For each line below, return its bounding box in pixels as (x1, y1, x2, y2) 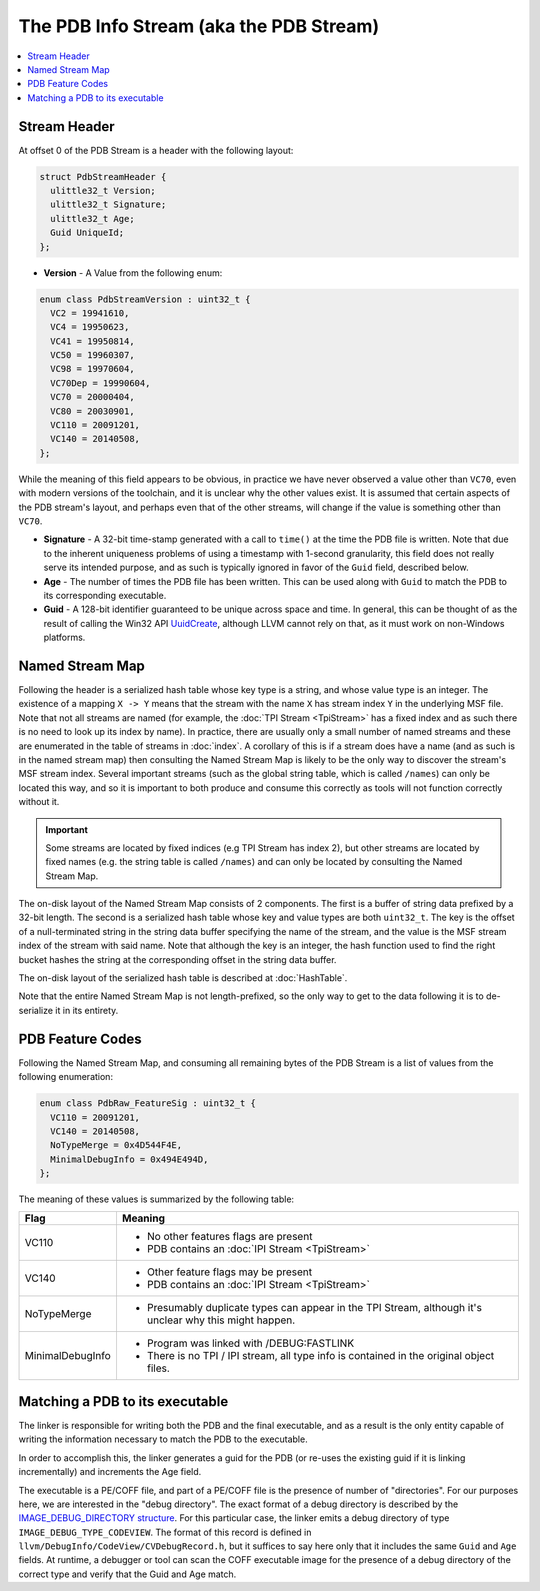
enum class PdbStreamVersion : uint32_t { (39, 293, 251, 305)
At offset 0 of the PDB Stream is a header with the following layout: (18, 144, 294, 156)
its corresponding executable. (43, 589, 167, 601)
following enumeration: (18, 1071, 114, 1083)
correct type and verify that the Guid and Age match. (18, 1568, 237, 1580)
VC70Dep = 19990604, (50, 377, 151, 389)
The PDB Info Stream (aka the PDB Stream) (18, 15, 380, 37)
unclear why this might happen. (146, 1313, 296, 1327)
